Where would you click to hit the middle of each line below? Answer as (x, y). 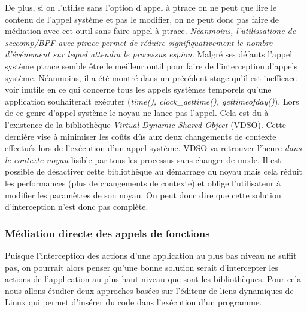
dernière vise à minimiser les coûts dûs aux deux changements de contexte (141, 136)
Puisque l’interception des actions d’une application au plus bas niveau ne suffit (151, 255)
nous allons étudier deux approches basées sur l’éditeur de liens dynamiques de (149, 290)
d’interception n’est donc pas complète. (77, 207)
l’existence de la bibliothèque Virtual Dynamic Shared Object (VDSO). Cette (145, 124)
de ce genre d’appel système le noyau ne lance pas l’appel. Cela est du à (137, 113)
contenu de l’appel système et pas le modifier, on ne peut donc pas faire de (142, 19)
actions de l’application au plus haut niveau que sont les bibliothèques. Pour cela (153, 279)
